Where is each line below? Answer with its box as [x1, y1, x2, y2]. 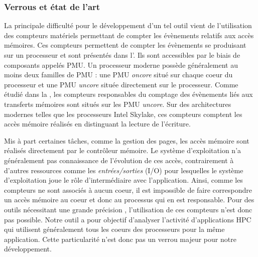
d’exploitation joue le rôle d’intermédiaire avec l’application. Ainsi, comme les [4, 175, 243, 185]
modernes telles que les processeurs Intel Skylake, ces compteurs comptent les [4, 108, 242, 119]
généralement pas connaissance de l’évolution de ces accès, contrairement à [4, 155, 234, 165]
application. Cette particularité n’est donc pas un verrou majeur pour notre [4, 233, 236, 244]
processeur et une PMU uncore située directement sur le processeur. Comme [4, 79, 238, 89]
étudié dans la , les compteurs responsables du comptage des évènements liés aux [4, 89, 253, 99]
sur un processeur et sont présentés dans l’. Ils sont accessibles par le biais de [4, 50, 240, 60]
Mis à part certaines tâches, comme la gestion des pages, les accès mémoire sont [4, 135, 249, 146]
